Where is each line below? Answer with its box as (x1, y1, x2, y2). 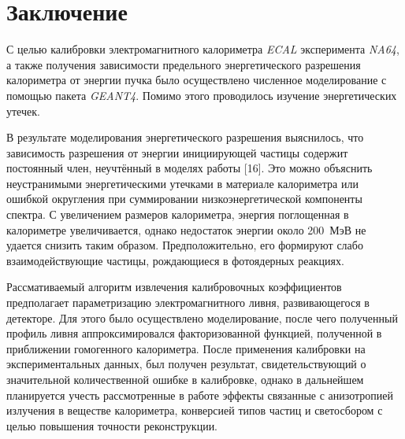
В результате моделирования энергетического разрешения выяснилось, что (6, 129, 364, 146)
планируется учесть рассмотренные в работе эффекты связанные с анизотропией (6, 386, 394, 403)
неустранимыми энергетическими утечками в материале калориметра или (6, 175, 359, 191)
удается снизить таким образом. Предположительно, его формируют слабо (6, 237, 363, 253)
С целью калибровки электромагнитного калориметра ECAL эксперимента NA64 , (6, 41, 399, 57)
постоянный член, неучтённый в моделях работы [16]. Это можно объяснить (6, 160, 373, 176)
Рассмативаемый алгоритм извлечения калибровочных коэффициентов (6, 279, 342, 295)
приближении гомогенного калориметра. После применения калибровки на (6, 340, 366, 356)
